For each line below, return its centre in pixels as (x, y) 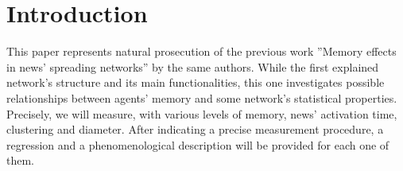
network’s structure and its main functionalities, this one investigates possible (196, 82)
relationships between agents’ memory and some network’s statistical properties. (202, 97)
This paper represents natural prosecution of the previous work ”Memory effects (201, 51)
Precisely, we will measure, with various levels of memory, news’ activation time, (202, 113)
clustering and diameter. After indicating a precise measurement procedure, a (195, 129)
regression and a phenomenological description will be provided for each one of (198, 144)
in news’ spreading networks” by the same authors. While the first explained (193, 66)
